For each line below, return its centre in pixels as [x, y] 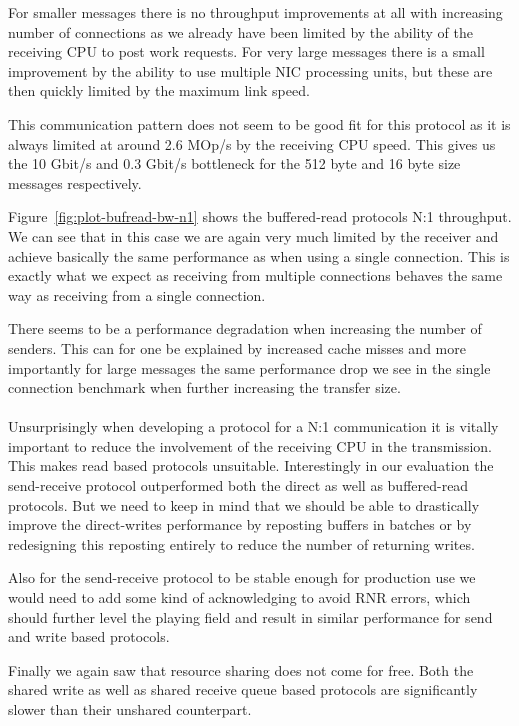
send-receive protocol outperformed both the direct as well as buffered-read [238, 485]
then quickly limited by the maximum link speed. [159, 90]
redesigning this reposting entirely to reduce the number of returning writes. [241, 543]
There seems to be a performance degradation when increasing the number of [245, 328]
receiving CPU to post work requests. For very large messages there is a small [246, 51]
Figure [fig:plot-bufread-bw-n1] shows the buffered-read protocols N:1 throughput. [260, 216]
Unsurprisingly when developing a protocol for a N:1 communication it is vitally [253, 426]
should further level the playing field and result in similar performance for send [250, 616]
